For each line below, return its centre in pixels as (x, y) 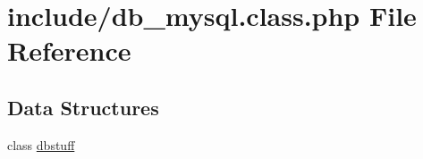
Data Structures (83, 107)
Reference (69, 50)
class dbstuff (41, 144)
